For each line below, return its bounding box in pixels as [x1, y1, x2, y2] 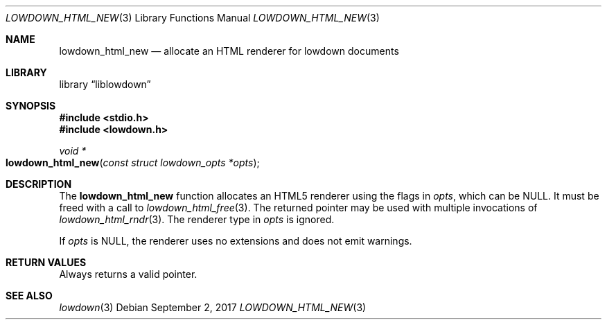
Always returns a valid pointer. [59, 268, 197, 280]
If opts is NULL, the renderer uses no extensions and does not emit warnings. [59, 235, 412, 247]
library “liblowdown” [59, 78, 151, 90]
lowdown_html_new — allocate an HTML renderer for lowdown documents [59, 45, 399, 57]
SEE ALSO [6, 290, 53, 301]
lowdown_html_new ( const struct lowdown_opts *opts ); [6, 157, 260, 168]
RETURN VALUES [6, 256, 87, 268]
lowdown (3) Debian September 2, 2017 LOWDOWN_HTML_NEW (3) [59, 301, 367, 313]
